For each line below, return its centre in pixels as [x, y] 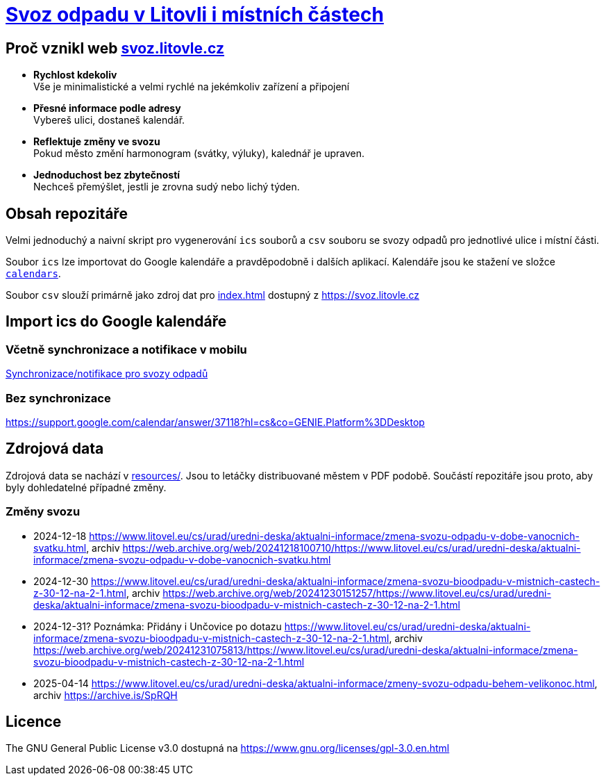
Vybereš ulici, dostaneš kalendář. [109, 120]
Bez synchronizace [58, 398]
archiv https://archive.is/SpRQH [106, 695]
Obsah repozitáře [67, 213]
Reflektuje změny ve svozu [97, 142]
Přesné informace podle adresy [107, 108]
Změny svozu [43, 512]
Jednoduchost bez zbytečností [107, 175]
